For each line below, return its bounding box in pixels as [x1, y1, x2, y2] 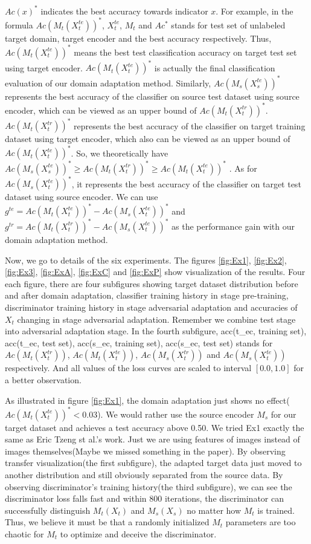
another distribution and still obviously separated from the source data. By [5, 468, 283, 481]
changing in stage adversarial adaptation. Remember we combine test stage [17, 312, 296, 325]
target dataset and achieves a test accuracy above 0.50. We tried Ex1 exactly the [5, 421, 304, 433]
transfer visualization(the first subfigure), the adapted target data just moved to [5, 456, 302, 469]
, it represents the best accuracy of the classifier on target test [71, 177, 301, 190]
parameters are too [225, 516, 296, 528]
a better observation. [5, 373, 82, 386]
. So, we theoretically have [71, 146, 168, 159]
